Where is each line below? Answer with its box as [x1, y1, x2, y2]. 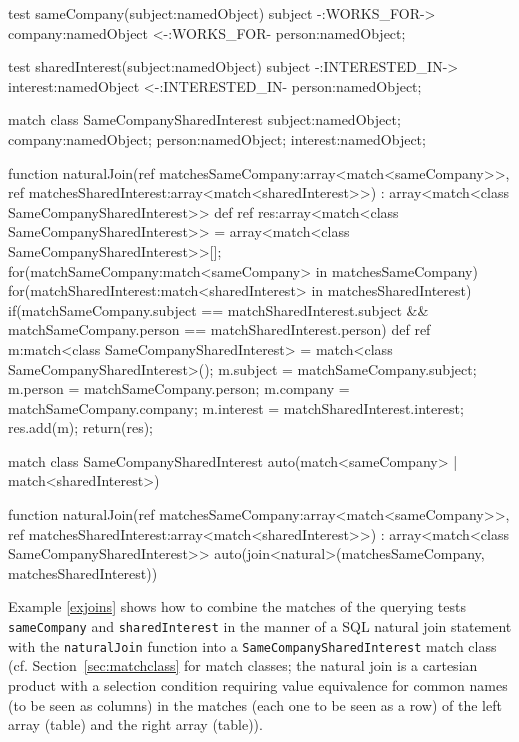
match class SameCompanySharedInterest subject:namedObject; [8, 109, 401, 130]
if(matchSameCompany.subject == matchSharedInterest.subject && [8, 299, 429, 320]
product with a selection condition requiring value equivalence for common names [8, 674, 508, 695]
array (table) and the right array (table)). [8, 714, 263, 735]
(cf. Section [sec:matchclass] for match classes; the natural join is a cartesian [8, 655, 478, 676]
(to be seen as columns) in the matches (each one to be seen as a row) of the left [8, 694, 502, 715]
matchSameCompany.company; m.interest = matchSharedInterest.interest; [8, 397, 464, 418]
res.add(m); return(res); [8, 417, 154, 438]
